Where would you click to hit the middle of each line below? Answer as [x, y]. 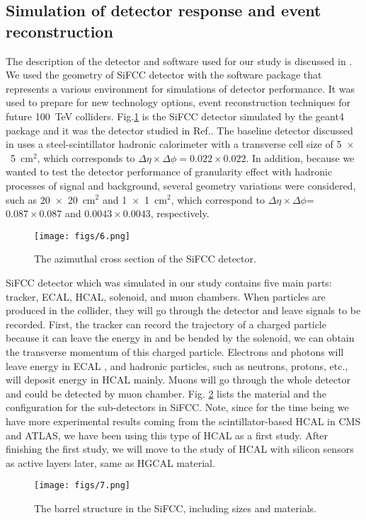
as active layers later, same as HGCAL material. [110, 462]
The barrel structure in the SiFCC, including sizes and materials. [175, 508]
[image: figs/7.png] [82, 486]
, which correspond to [218, 199]
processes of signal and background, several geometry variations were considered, [181, 185]
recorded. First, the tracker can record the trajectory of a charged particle [166, 324]
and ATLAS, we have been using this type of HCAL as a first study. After [167, 435]
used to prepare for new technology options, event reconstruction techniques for [178, 102]
